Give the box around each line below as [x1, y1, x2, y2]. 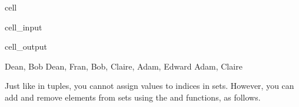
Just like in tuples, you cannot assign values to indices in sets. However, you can [5, 80, 294, 92]
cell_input [5, 20, 42, 33]
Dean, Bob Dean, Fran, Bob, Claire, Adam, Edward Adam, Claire [5, 60, 242, 72]
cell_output [5, 40, 47, 53]
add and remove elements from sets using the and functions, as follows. [5, 91, 261, 103]
